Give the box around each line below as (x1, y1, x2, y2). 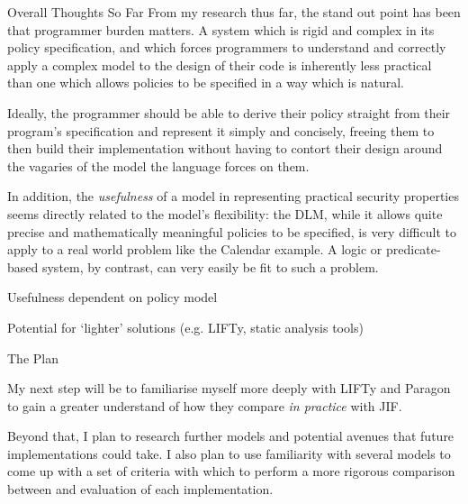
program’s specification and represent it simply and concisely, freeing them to (7, 121, 435, 140)
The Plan (7, 348, 58, 367)
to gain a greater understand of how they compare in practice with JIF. (7, 396, 402, 415)
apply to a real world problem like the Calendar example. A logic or (7, 240, 382, 259)
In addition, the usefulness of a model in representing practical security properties (7, 187, 459, 206)
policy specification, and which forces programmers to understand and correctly (7, 38, 446, 57)
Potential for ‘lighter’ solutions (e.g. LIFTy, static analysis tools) (7, 317, 364, 336)
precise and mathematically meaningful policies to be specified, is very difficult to (7, 222, 456, 241)
